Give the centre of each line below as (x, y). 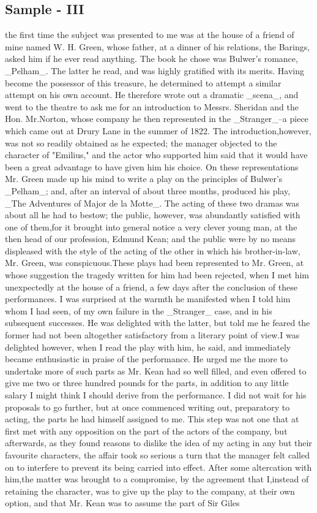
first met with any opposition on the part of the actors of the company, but (146, 431)
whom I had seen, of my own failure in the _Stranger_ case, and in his (139, 310)
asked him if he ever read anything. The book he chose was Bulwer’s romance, (151, 59)
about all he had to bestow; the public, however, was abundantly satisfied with (153, 215)
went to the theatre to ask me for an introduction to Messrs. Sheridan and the (152, 106)
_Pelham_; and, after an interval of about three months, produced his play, (148, 190)
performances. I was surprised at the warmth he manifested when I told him (148, 299)
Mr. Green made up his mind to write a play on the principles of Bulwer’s (144, 179)
